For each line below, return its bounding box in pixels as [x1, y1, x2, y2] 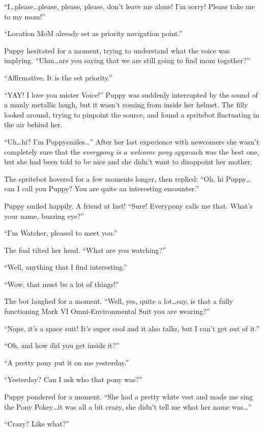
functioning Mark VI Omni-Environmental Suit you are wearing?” [4, 306, 210, 316]
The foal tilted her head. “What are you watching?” [4, 244, 166, 255]
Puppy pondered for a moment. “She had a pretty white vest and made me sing [4, 391, 253, 402]
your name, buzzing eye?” [4, 210, 84, 221]
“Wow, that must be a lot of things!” [4, 278, 119, 289]
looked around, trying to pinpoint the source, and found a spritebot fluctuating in [4, 109, 259, 120]
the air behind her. [4, 119, 63, 130]
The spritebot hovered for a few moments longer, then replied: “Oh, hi [4, 173, 224, 184]
